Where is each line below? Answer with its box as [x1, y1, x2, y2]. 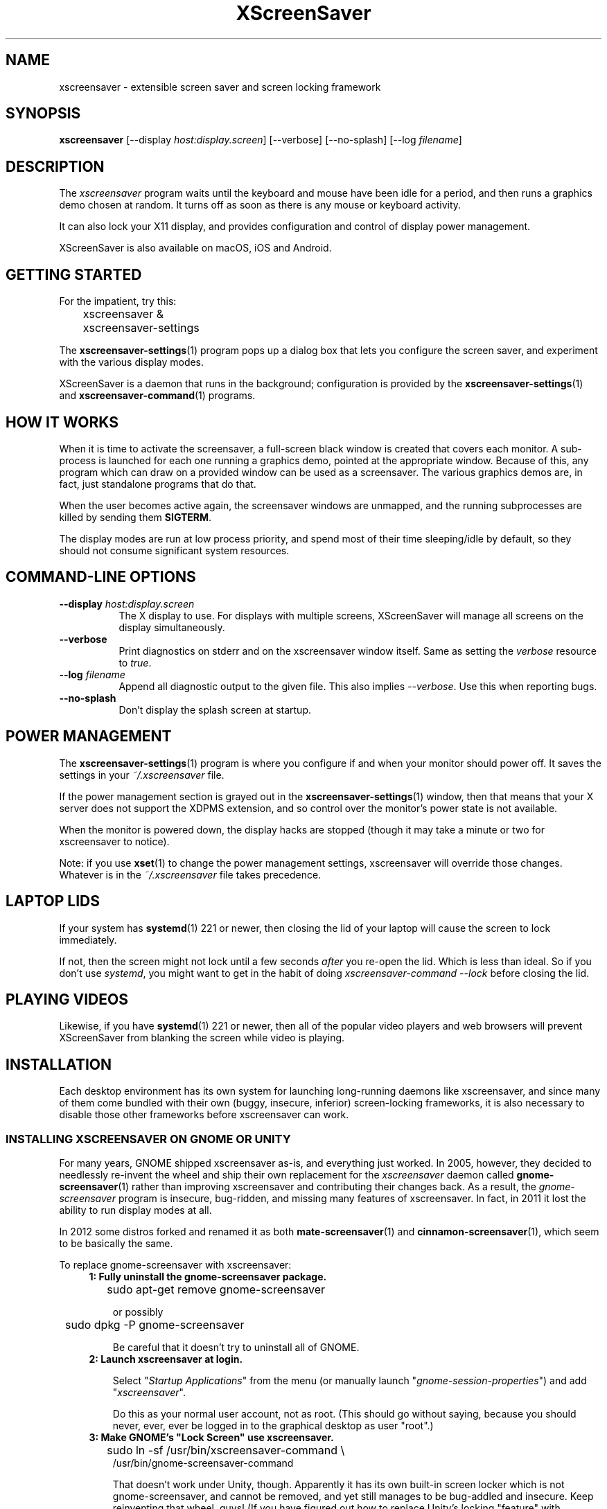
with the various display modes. [59, 356, 204, 369]
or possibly [112, 1305, 164, 1318]
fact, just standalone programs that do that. [59, 477, 256, 490]
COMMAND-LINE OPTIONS [6, 568, 196, 586]
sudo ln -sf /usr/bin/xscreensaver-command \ [107, 1442, 345, 1457]
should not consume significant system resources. [59, 544, 290, 556]
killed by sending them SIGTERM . [59, 511, 212, 523]
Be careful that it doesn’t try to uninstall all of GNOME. [112, 1341, 360, 1353]
